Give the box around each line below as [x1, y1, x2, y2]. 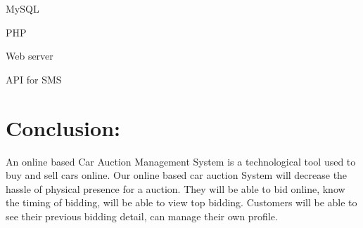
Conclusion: [6, 113, 120, 142]
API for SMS [6, 72, 62, 86]
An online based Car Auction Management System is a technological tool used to [6, 154, 356, 168]
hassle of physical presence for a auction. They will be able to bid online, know [6, 181, 345, 196]
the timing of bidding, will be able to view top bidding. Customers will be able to [6, 195, 357, 210]
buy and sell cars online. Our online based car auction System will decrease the [6, 168, 348, 182]
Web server [6, 48, 53, 63]
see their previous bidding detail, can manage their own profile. [6, 208, 278, 223]
